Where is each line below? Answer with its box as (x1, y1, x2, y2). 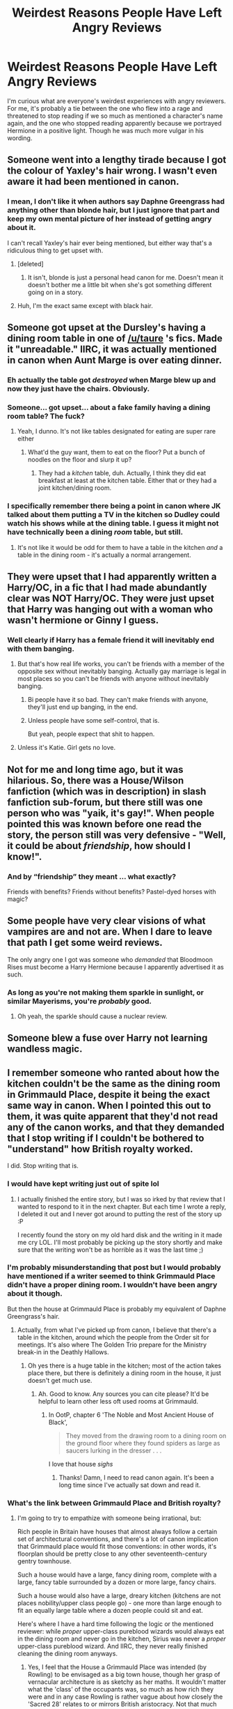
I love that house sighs (48, 1459, 113, 1468)
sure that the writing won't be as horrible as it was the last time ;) (17, 1246, 204, 1254)
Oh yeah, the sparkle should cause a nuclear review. (17, 1012, 168, 1020)
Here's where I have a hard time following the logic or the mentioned (17, 1620, 214, 1628)
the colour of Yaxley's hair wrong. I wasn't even (7, 165, 218, 177)
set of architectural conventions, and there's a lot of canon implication (17, 1535, 218, 1543)
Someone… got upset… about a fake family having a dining (7, 402, 211, 412)
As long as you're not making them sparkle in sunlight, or (7, 988, 204, 997)
